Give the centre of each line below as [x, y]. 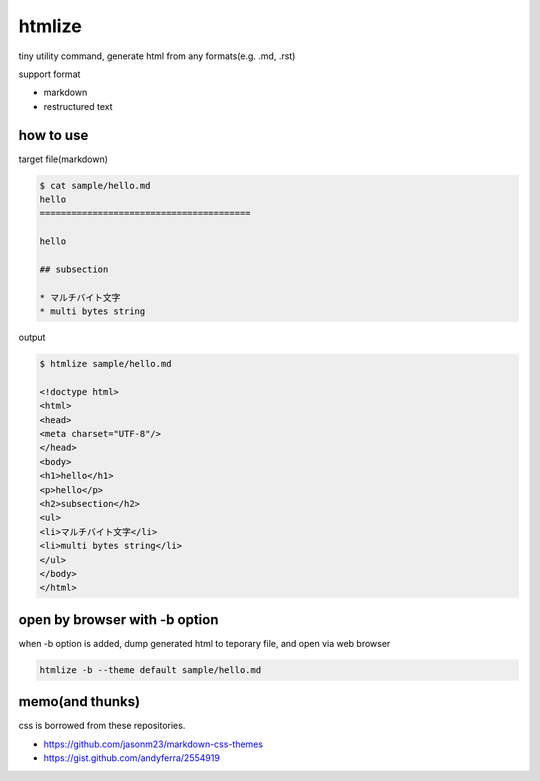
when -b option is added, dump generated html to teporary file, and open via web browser [204, 643]
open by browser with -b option [118, 619]
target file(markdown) [63, 159]
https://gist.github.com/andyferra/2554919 [131, 758]
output [32, 337]
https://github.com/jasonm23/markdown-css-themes [153, 744]
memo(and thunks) [79, 701]
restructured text [78, 106]
